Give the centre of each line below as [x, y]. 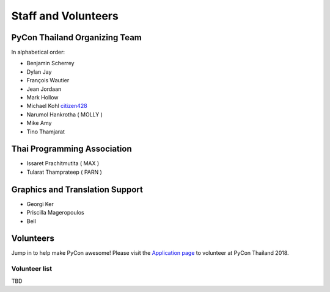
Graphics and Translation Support [77, 189]
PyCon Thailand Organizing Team [76, 37]
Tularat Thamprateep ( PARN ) [64, 172]
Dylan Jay [39, 72]
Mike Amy [39, 123]
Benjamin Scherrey [50, 63]
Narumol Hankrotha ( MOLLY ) [65, 114]
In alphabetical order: [38, 52]
